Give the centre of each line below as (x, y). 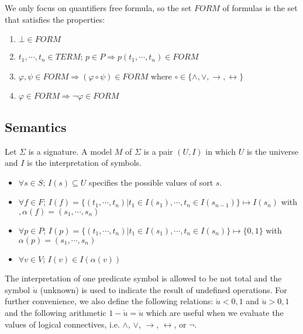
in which (221, 151)
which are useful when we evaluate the (215, 312)
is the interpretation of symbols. (84, 163)
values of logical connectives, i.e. (62, 324)
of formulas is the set (260, 8)
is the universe (273, 151)
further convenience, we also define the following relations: (109, 301)
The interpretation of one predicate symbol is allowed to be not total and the (143, 278)
